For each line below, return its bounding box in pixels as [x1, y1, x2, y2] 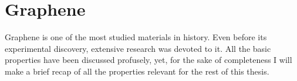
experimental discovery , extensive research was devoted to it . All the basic [5, 42, 271, 54]
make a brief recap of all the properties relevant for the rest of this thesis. [5, 65, 269, 77]
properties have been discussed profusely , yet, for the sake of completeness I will [5, 54, 292, 66]
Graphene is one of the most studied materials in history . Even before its [5, 31, 267, 43]
